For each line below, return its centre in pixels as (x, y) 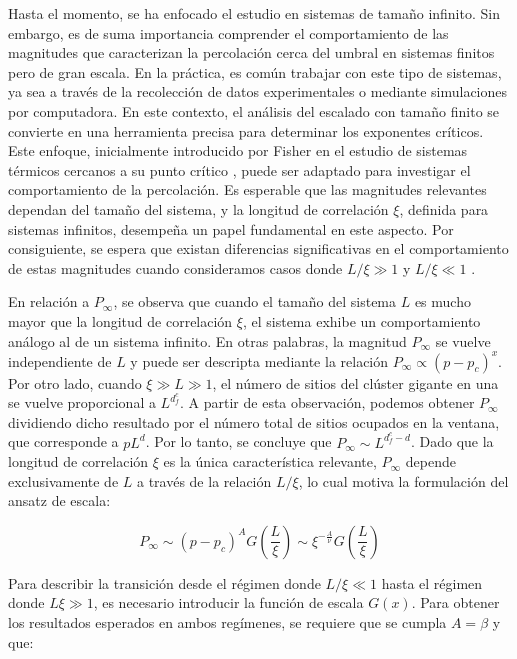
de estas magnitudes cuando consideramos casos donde (175, 267)
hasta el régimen (432, 582)
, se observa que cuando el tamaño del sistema (255, 301)
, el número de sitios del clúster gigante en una (355, 382)
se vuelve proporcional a (82, 402)
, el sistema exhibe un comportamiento (361, 320)
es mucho (442, 301)
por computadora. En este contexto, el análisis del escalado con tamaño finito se (254, 110)
